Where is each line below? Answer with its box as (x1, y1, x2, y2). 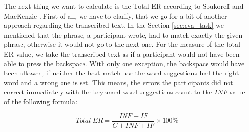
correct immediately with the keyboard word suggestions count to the (4, 87, 212, 97)
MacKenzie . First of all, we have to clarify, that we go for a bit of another (4, 10, 227, 20)
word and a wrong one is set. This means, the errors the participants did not (4, 77, 233, 87)
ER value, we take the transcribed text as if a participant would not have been (4, 48, 240, 58)
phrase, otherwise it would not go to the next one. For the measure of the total (4, 39, 240, 49)
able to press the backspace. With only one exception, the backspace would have (4, 58, 245, 68)
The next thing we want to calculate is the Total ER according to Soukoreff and (4, 1, 244, 11)
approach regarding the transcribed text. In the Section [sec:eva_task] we (4, 20, 224, 30)
